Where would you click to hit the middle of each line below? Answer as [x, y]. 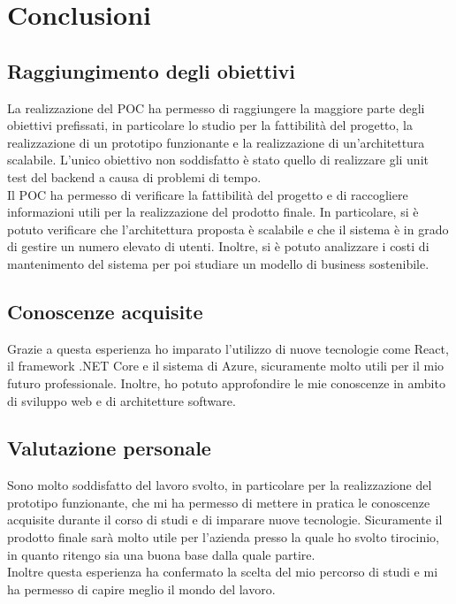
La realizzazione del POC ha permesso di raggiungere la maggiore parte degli [216, 107]
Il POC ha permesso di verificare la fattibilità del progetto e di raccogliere [208, 194]
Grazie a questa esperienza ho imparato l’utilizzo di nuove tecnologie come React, [228, 348]
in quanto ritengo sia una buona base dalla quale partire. [161, 554]
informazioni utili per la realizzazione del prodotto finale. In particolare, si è [213, 212]
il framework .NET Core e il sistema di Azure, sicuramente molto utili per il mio [226, 366]
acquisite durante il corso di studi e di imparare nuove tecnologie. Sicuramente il [225, 520]
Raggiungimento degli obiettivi [151, 70]
